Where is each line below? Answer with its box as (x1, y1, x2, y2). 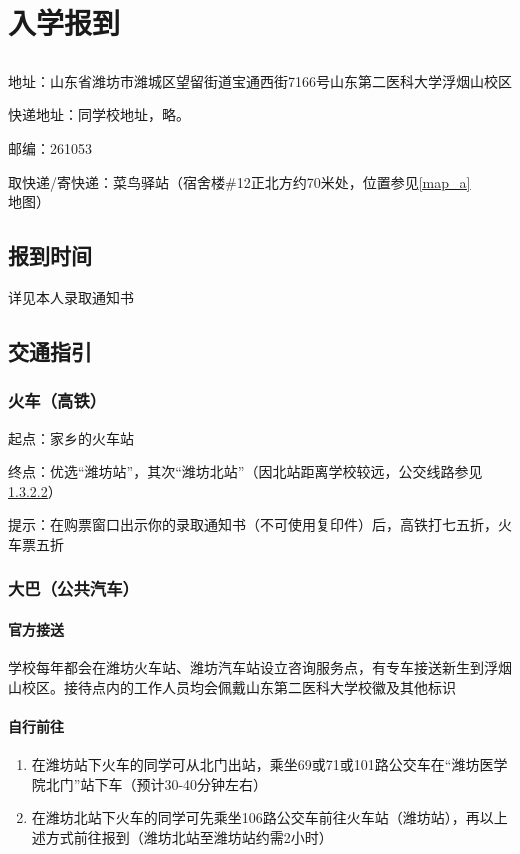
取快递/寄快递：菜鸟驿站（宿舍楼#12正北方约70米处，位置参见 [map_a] (8, 171, 471, 192)
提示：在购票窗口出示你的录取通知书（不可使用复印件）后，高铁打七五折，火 (8, 514, 512, 535)
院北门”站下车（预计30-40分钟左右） (31, 773, 268, 794)
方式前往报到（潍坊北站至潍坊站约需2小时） (45, 826, 333, 847)
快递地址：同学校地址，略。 (8, 104, 190, 125)
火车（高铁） (8, 388, 107, 413)
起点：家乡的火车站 (8, 427, 134, 448)
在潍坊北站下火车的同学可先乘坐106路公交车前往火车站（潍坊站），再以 (31, 807, 494, 828)
